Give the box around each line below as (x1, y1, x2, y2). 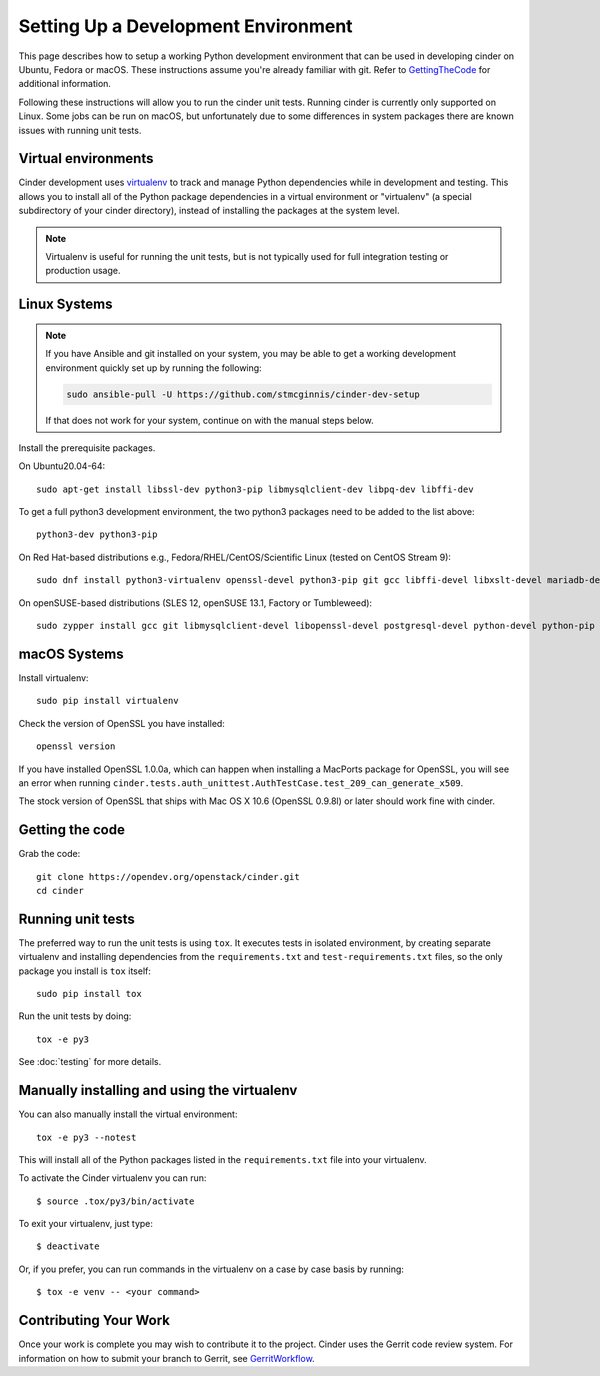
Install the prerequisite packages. (18, 441, 156, 454)
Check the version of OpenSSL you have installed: (18, 717, 225, 729)
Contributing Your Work (18, 1312, 170, 1329)
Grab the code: (18, 848, 81, 860)
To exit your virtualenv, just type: (18, 1218, 154, 1230)
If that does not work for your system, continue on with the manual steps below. (45, 414, 374, 426)
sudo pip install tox (36, 988, 142, 1000)
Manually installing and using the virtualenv (18, 1082, 298, 1099)
